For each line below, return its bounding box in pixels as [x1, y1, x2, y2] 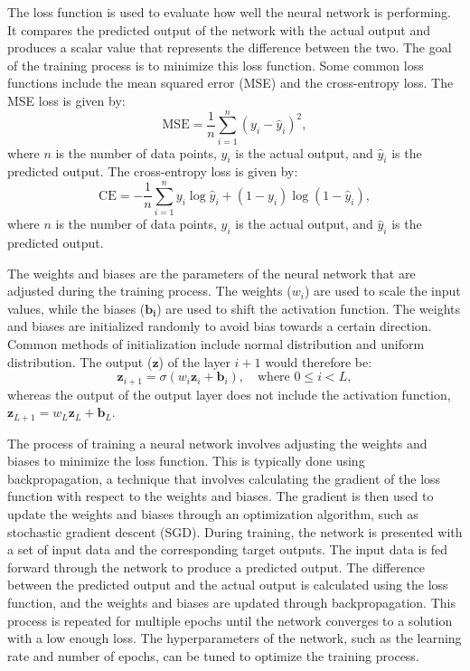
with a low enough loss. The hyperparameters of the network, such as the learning [7, 628, 462, 647]
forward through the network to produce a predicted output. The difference [7, 557, 425, 576]
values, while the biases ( [7, 298, 146, 317]
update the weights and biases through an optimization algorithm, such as [7, 505, 418, 524]
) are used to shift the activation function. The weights [156, 298, 461, 317]
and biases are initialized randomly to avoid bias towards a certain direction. [7, 317, 432, 335]
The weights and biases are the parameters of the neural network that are [7, 263, 416, 282]
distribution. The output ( [7, 352, 153, 371]
